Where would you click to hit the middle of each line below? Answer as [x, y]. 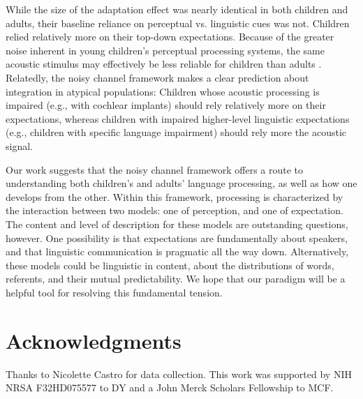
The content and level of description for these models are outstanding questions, [177, 224]
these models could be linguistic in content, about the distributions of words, [170, 265]
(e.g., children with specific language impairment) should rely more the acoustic [176, 132]
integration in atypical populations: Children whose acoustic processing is [163, 91]
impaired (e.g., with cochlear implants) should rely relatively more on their [166, 105]
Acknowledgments [94, 340]
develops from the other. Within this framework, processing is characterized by [175, 196]
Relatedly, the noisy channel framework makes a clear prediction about [157, 77]
